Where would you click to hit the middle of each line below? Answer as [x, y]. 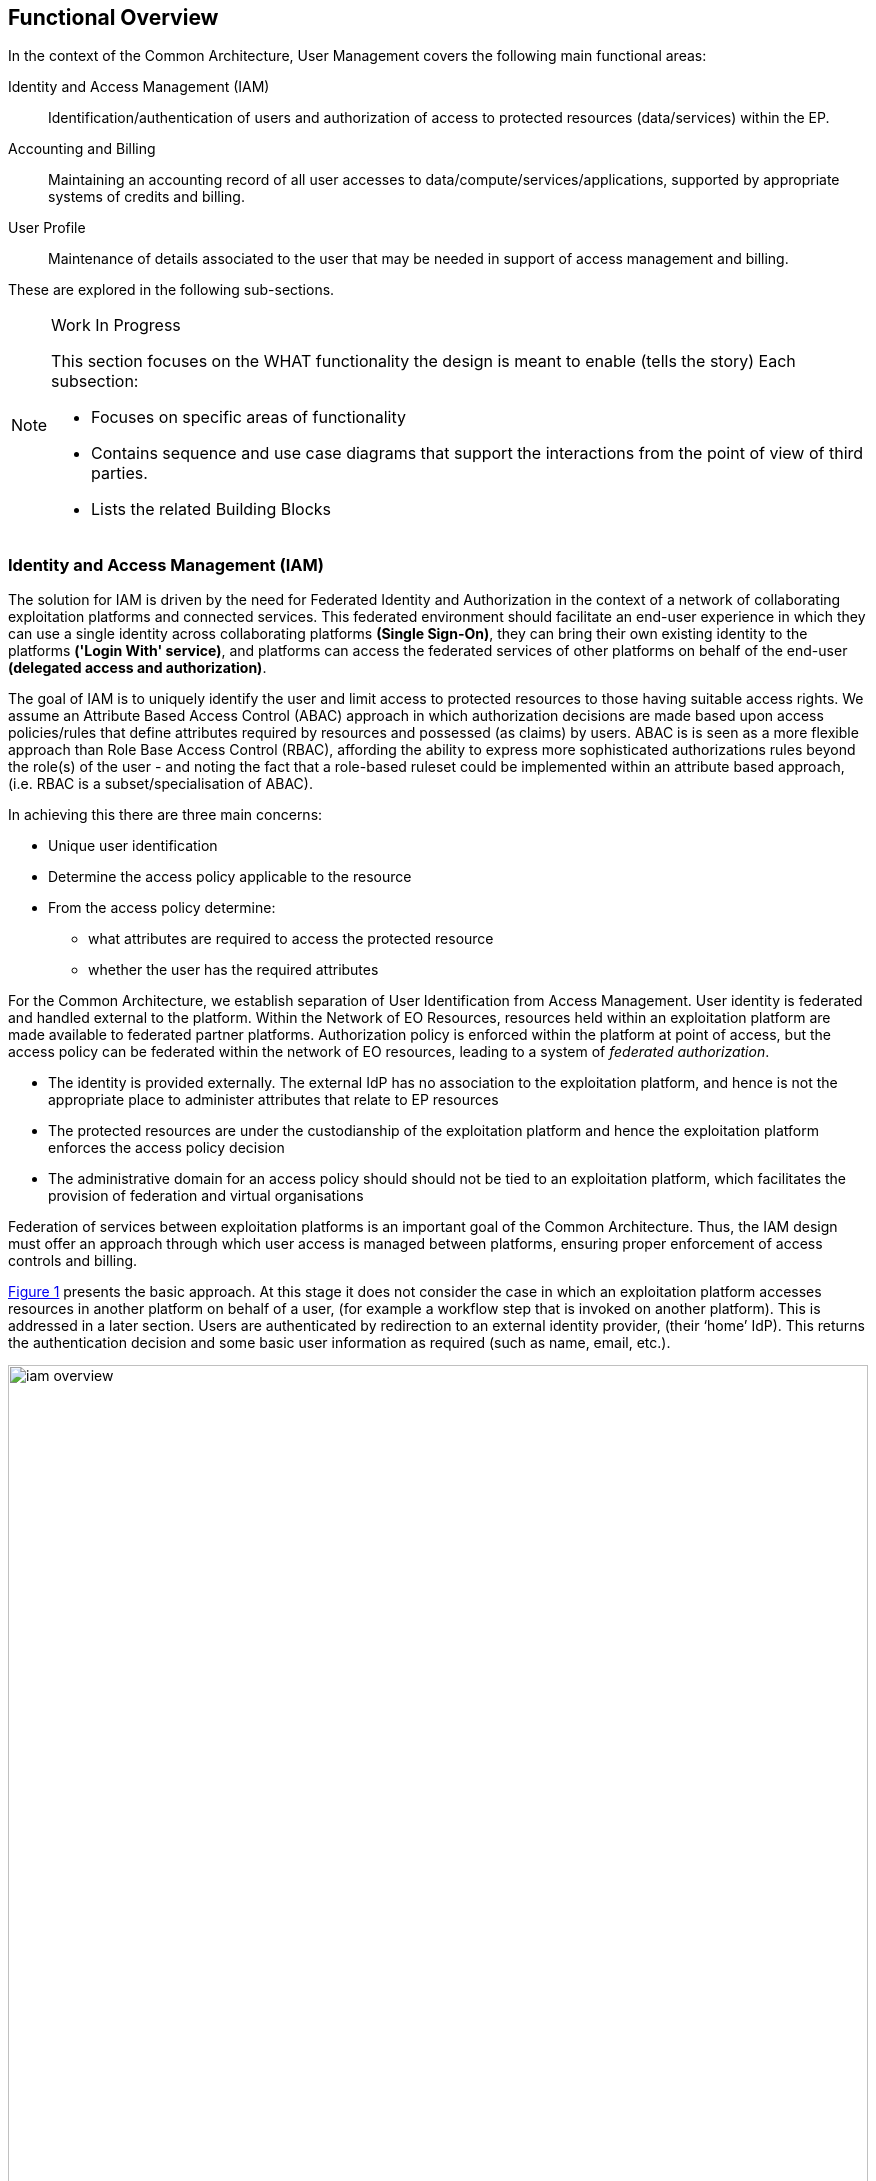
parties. [119, 473]
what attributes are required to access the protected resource [291, 939]
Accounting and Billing [82, 149]
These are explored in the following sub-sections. [171, 290]
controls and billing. [73, 1261]
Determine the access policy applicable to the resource [230, 877]
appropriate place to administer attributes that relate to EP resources [273, 1100]
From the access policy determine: [162, 908]
